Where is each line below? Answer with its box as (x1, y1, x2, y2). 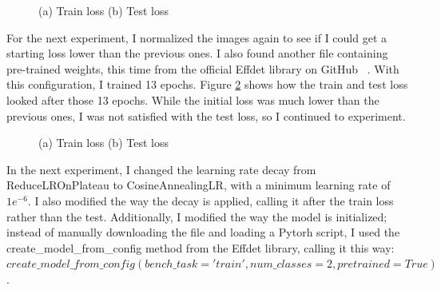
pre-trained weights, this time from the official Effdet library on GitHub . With (6, 60, 399, 77)
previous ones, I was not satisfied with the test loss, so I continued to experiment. (6, 107, 406, 124)
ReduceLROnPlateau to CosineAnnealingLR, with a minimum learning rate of (6, 177, 391, 193)
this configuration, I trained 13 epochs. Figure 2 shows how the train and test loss (6, 76, 408, 93)
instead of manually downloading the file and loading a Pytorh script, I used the (6, 224, 400, 240)
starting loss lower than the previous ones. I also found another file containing (6, 45, 388, 62)
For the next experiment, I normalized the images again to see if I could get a (6, 29, 387, 46)
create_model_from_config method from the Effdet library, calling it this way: (6, 239, 395, 256)
